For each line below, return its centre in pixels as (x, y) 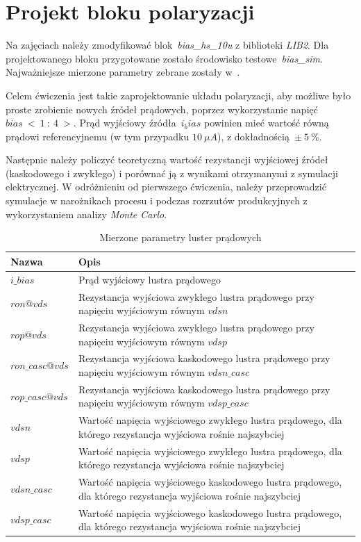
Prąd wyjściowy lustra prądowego (149, 279)
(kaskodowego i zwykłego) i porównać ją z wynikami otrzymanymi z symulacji (172, 173)
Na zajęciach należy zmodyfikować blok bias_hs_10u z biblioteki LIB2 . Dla (167, 45)
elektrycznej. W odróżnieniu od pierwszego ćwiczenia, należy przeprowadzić (166, 187)
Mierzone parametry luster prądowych (180, 237)
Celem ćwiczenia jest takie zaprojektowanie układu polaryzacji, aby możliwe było (178, 95)
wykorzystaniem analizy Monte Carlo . (86, 214)
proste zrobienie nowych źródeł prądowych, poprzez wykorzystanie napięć (162, 109)
